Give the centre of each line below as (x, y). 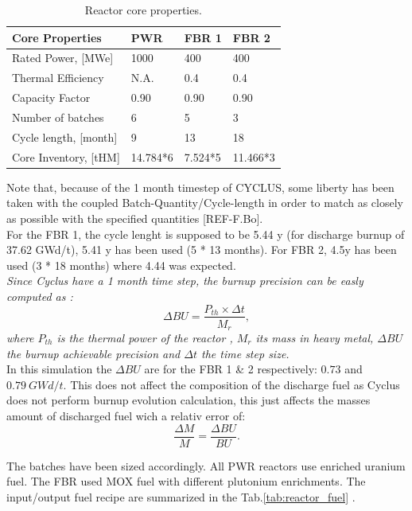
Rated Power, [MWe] (63, 58)
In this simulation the (59, 369)
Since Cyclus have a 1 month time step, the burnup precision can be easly (185, 281)
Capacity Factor (51, 98)
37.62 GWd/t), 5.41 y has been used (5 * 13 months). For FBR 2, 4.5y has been (202, 250)
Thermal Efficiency (58, 78)
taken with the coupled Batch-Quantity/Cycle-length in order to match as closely (205, 203)
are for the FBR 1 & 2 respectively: (231, 369)
